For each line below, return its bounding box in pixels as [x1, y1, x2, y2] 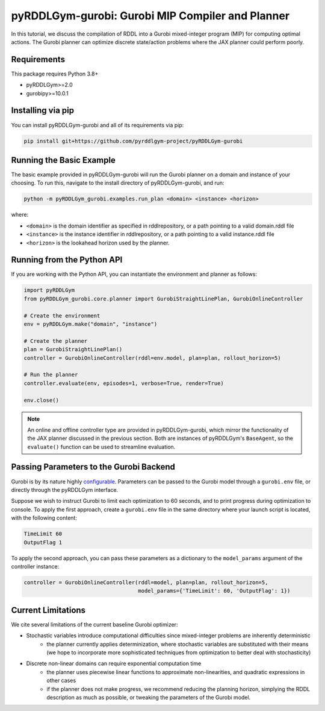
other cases [46, 677, 76, 684]
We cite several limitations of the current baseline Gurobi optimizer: [11, 620, 178, 628]
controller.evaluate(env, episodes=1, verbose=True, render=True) [23, 380, 224, 386]
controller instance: [11, 563, 60, 570]
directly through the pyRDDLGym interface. [11, 486, 119, 493]
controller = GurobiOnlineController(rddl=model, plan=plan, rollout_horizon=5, [23, 579, 268, 585]
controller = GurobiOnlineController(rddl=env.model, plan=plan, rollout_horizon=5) [23, 354, 281, 362]
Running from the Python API [11, 255, 123, 265]
